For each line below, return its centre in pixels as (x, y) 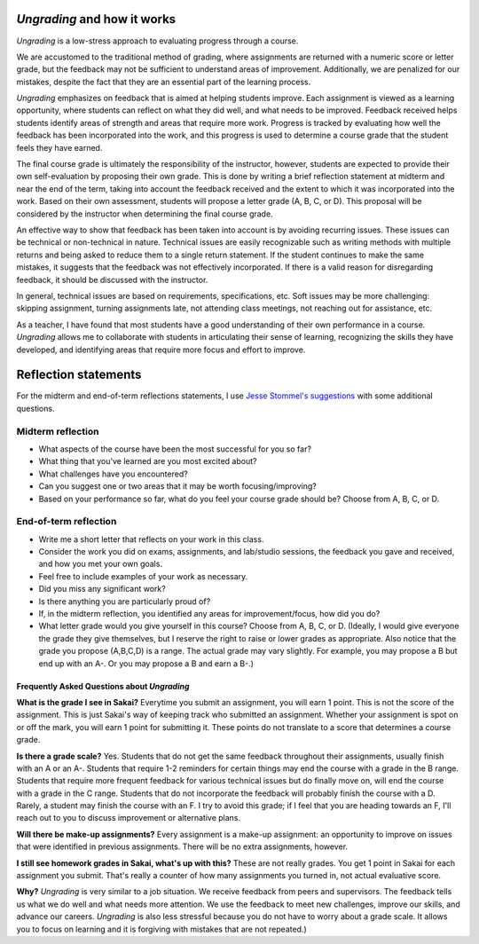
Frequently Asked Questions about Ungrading (103, 686)
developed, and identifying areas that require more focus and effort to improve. (161, 350)
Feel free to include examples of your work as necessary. (143, 576)
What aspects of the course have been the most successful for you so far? (175, 449)
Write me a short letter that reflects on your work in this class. (151, 539)
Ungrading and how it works (96, 19)
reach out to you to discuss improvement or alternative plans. (129, 818)
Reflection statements (79, 375)
